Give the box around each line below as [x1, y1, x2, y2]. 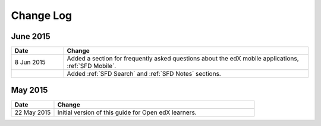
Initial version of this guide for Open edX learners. [57, 108, 197, 117]
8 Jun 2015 [14, 58, 46, 66]
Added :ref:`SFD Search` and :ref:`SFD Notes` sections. [67, 70, 221, 78]
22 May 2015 [14, 108, 51, 117]
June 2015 [11, 31, 51, 41]
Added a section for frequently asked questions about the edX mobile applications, [67, 54, 299, 63]
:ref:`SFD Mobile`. [67, 62, 117, 70]
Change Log [11, 9, 73, 22]
